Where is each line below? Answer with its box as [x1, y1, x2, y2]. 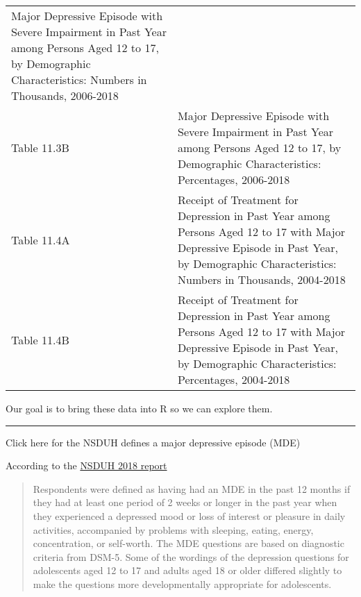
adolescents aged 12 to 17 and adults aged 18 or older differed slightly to [33, 563, 342, 578]
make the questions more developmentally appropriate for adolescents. [33, 576, 332, 591]
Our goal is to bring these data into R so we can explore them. [6, 401, 273, 415]
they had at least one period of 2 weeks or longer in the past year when [33, 495, 337, 510]
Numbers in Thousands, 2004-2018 [178, 271, 346, 287]
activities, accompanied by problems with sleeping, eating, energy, [33, 522, 314, 537]
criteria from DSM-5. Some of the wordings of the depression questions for [33, 549, 349, 564]
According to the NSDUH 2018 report [6, 458, 167, 473]
